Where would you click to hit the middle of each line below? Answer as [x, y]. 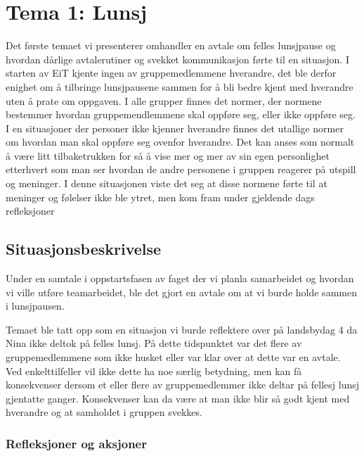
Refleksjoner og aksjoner [76, 443]
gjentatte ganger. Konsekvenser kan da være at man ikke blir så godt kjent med [178, 398]
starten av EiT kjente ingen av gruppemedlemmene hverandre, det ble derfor [171, 73]
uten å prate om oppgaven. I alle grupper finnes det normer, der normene [164, 100]
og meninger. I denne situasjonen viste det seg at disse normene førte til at [167, 183]
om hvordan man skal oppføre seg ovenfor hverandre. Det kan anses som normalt [180, 142]
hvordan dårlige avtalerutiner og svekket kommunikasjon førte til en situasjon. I [177, 59]
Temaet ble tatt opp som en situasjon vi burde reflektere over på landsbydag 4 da [182, 329]
